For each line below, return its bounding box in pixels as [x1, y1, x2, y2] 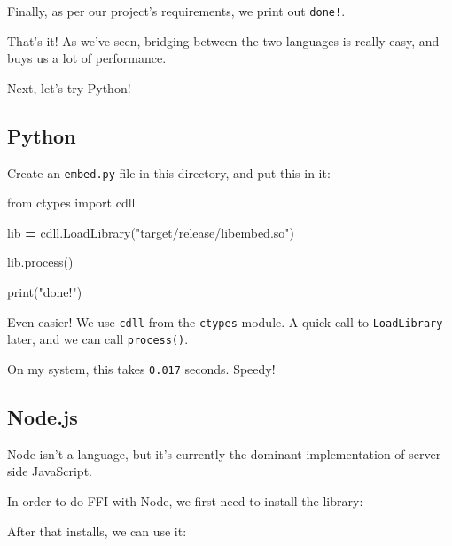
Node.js [7, 403, 78, 431]
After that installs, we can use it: [7, 521, 187, 540]
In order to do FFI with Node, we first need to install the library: [7, 492, 363, 511]
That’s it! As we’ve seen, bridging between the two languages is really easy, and [7, 31, 440, 50]
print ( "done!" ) [7, 283, 82, 301]
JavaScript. [32, 462, 92, 480]
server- [409, 444, 445, 463]
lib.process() [7, 253, 74, 271]
